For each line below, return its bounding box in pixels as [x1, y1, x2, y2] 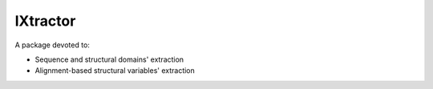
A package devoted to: [14, 40, 90, 50]
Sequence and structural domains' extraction [34, 55, 184, 64]
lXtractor [14, 12, 76, 30]
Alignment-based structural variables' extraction [34, 66, 196, 75]
